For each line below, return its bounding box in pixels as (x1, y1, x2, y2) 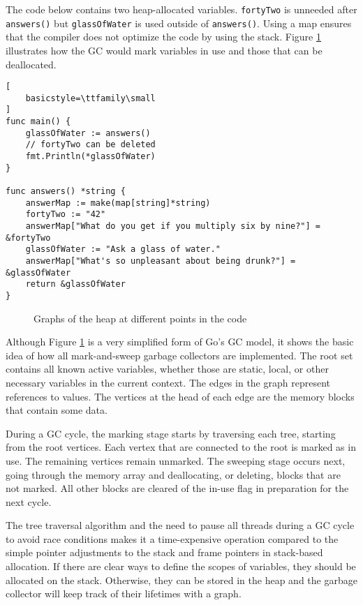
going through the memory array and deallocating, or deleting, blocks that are (6, 467, 341, 481)
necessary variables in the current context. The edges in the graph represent (6, 375, 330, 389)
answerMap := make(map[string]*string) (25, 197, 211, 208)
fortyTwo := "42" (25, 209, 106, 220)
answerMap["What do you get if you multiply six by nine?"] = (25, 221, 321, 231)
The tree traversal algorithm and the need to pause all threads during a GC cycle (6, 518, 355, 532)
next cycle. (6, 494, 52, 509)
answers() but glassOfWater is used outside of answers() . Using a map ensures (6, 15, 352, 30)
